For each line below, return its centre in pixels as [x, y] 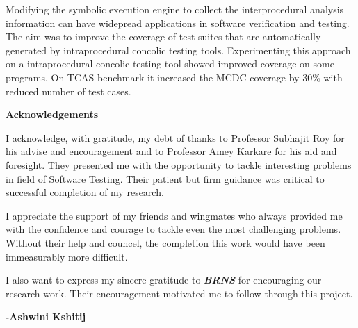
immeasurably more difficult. [67, 256]
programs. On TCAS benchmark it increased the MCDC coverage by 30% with [174, 77]
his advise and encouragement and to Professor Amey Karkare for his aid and [171, 151]
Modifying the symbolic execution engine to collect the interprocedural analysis [175, 9]
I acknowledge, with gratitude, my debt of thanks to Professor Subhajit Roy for [175, 137]
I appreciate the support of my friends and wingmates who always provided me [174, 215]
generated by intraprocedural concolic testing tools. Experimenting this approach [178, 50]
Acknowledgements [52, 114]
